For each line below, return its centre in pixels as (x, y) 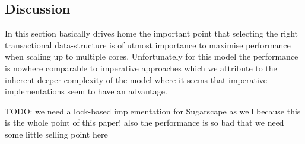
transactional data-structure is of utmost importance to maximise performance (148, 45)
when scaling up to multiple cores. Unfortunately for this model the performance (152, 56)
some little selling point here (56, 134)
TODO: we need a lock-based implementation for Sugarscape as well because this (153, 111)
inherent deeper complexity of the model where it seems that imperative (136, 79)
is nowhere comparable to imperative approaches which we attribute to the (141, 68)
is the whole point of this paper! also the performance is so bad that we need (144, 122)
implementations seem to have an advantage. (86, 91)
